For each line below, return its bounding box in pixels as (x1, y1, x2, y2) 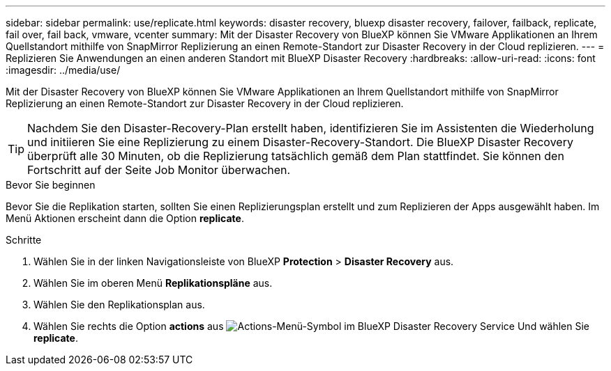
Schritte (6, 234, 42, 246)
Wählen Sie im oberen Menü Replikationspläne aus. (33, 277, 273, 289)
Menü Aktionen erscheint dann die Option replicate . (6, 212, 244, 224)
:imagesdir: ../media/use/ (6, 64, 121, 76)
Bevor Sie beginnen (6, 179, 96, 191)
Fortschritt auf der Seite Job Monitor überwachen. (27, 163, 291, 177)
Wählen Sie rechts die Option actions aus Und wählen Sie (33, 320, 590, 332)
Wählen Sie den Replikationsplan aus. (33, 299, 205, 310)
